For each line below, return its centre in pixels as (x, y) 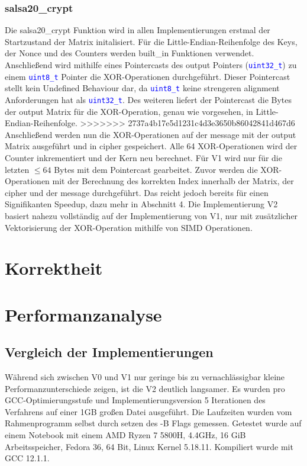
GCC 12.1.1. (27, 458)
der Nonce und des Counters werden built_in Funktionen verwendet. (130, 53)
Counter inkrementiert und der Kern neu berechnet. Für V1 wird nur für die (143, 158)
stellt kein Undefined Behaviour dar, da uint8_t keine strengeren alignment (142, 88)
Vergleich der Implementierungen (109, 352)
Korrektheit (54, 268)
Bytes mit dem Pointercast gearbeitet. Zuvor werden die (156, 169)
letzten (17, 169)
